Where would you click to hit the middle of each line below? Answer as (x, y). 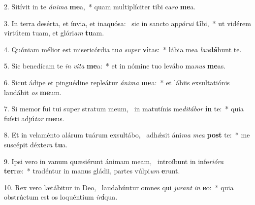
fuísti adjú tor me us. (34, 118)
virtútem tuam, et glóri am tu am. (54, 33)
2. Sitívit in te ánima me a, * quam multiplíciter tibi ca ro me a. (100, 6)
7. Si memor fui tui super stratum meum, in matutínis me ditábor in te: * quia (124, 109)
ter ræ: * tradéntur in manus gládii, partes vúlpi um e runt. (92, 171)
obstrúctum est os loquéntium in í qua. (61, 197)
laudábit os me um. (33, 92)
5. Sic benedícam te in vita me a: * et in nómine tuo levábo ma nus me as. (115, 66)
